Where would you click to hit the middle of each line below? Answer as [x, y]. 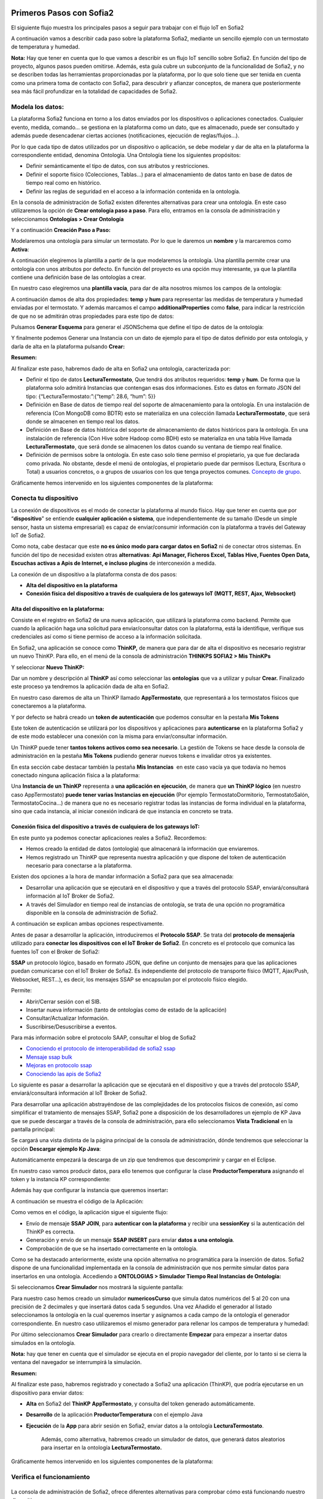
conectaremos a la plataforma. [49, 706]
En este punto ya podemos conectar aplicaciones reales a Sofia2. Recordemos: [109, 838]
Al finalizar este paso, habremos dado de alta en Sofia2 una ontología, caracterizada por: [121, 368]
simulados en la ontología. [43, 1343]
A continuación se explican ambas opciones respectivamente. [87, 924]
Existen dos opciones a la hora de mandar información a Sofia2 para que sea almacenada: [122, 877]
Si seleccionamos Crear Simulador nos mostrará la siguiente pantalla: [97, 1287]
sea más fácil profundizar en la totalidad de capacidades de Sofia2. [94, 91]
